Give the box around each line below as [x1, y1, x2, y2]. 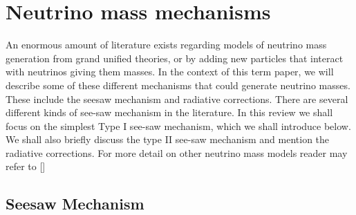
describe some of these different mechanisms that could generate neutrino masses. [6, 77, 350, 92]
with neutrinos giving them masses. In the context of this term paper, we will [6, 64, 334, 79]
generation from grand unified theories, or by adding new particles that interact [6, 50, 344, 65]
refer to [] [6, 159, 46, 174]
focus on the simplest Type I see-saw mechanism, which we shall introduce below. [6, 118, 351, 133]
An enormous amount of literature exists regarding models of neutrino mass [6, 37, 327, 52]
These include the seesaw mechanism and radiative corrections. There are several [6, 91, 348, 106]
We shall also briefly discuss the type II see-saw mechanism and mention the [6, 132, 330, 147]
